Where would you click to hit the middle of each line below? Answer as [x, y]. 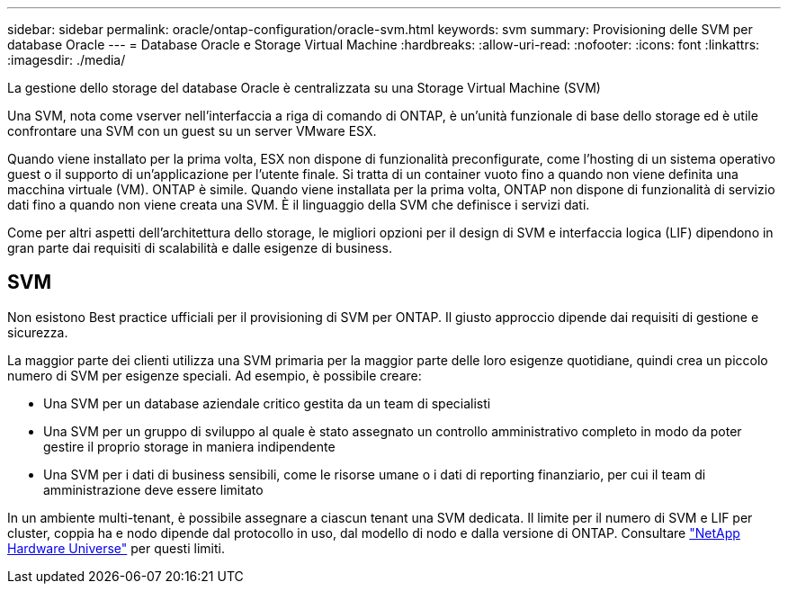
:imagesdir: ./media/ [67, 60]
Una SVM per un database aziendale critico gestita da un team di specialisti [267, 403]
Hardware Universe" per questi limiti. [116, 548]
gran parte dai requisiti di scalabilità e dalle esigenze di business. [200, 248]
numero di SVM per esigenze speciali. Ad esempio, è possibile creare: [215, 375]
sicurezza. [38, 332]
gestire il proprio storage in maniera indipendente [189, 446]
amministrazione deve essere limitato [153, 489]
